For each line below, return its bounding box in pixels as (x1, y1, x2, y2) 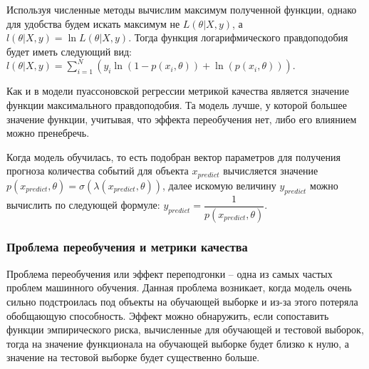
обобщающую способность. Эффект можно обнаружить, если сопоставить (6, 308, 329, 323)
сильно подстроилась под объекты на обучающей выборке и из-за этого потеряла (6, 293, 358, 308)
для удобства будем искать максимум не (6, 16, 180, 31)
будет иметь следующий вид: (6, 43, 132, 58)
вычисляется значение (223, 163, 318, 178)
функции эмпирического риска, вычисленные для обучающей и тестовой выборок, (6, 322, 364, 337)
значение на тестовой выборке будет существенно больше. (6, 350, 260, 365)
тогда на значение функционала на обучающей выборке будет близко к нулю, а (6, 336, 350, 350)
